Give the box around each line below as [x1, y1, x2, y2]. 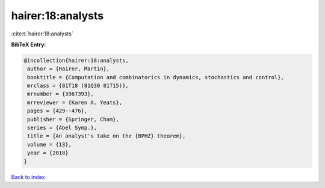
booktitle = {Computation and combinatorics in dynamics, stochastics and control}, [27, 74, 284, 80]
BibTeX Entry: [11, 41, 46, 48]
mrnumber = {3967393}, [27, 91, 94, 97]
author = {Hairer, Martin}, [27, 65, 110, 72]
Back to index [11, 173, 45, 180]
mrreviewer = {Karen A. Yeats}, [27, 99, 123, 106]
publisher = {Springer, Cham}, [27, 116, 120, 123]
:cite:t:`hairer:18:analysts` [11, 30, 73, 37]
